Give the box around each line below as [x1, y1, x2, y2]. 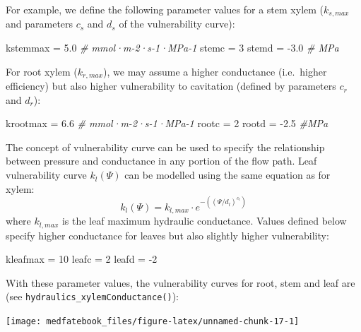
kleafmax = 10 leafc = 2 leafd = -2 [6, 251, 158, 266]
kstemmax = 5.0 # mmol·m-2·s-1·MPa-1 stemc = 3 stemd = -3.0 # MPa [6, 40, 339, 55]
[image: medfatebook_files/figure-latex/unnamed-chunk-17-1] [6, 316, 300, 327]
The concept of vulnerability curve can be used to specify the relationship [6, 139, 325, 154]
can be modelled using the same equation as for [124, 167, 331, 182]
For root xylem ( [6, 64, 78, 78]
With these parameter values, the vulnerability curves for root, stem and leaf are [6, 275, 355, 290]
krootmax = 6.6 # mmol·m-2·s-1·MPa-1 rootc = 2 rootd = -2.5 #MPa [6, 116, 329, 131]
